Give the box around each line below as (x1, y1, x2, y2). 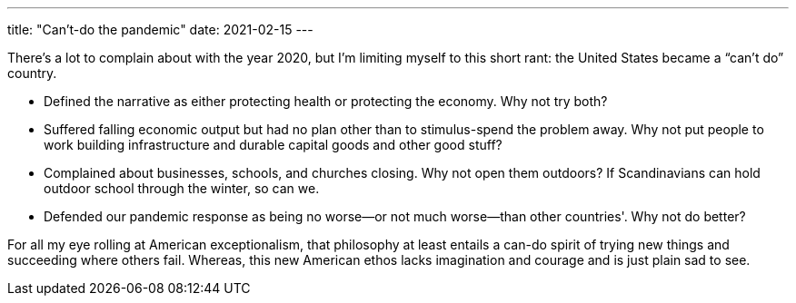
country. (7, 65, 57, 81)
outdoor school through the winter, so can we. (44, 181, 320, 196)
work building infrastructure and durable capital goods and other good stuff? (44, 137, 502, 152)
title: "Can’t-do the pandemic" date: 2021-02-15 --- (7, 22, 313, 37)
